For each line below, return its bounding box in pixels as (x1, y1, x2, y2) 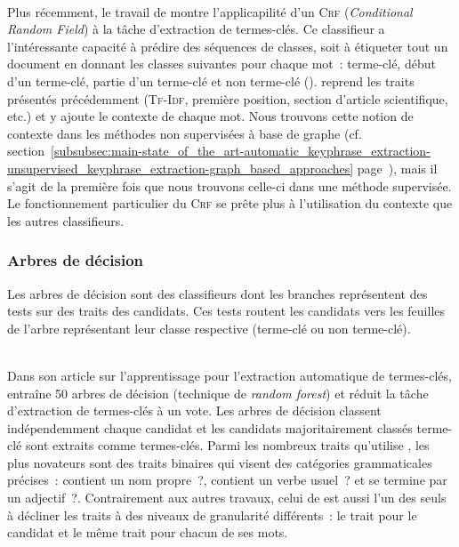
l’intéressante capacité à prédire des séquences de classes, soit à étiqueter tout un (7, 36, 448, 55)
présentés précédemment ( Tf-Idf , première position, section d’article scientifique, (7, 89, 448, 108)
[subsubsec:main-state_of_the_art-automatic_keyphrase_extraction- (51, 141, 431, 160)
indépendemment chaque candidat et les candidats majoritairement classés (7, 418, 413, 437)
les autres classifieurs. (7, 211, 125, 229)
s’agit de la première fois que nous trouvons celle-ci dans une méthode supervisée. (7, 176, 452, 195)
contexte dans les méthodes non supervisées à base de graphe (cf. (7, 124, 362, 142)
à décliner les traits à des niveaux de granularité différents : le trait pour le (7, 505, 417, 524)
